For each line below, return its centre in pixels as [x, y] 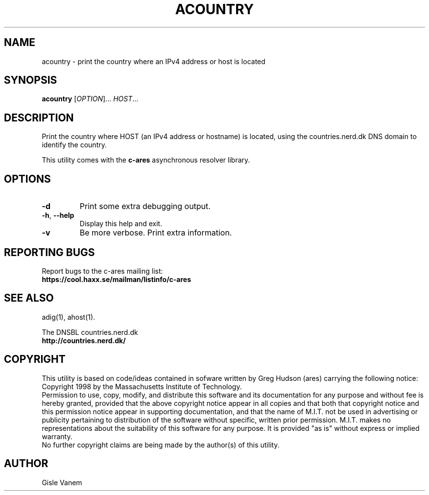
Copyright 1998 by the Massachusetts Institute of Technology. [142, 386]
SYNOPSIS [31, 80]
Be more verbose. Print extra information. [156, 233]
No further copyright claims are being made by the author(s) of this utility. [161, 445]
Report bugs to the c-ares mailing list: [102, 271]
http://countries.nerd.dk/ [84, 340]
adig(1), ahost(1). [69, 317]
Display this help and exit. [121, 224]
